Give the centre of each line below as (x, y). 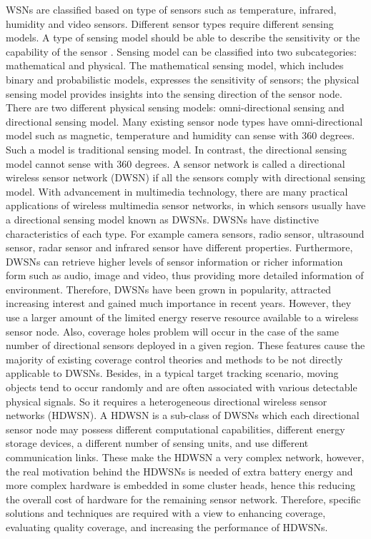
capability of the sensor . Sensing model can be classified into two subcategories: (181, 51)
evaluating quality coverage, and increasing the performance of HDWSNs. (167, 527)
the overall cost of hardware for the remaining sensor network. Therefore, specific (183, 499)
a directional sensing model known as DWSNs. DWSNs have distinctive (162, 219)
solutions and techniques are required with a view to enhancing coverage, (166, 513)
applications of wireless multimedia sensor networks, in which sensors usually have (186, 205)
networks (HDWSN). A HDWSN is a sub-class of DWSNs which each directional (183, 415)
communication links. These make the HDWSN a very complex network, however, (185, 457)
